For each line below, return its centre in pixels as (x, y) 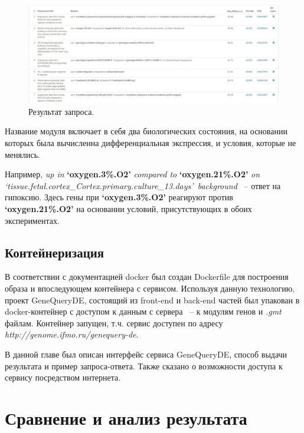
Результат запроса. (61, 111)
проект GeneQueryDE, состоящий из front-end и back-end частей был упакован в (152, 300)
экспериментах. (32, 220)
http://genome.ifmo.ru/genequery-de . (72, 334)
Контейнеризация (55, 252)
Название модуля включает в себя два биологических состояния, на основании (146, 131)
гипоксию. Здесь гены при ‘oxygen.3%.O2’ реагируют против (119, 197)
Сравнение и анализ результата (126, 417)
